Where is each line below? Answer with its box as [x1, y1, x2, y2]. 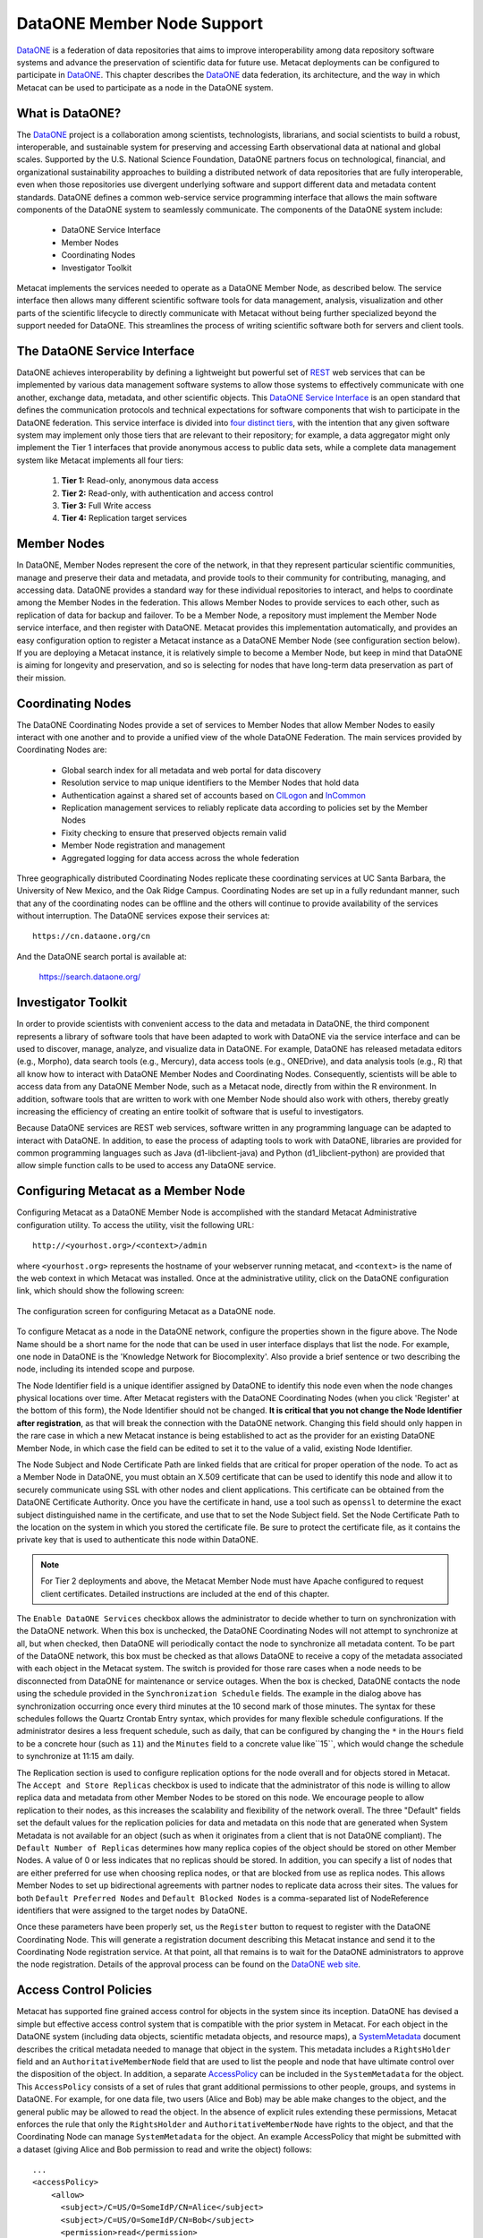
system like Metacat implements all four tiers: [16, 455, 183, 466]
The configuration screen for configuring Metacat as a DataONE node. [16, 1305, 276, 1316]
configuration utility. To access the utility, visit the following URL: [16, 1219, 255, 1230]
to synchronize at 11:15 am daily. [16, 1751, 134, 1762]
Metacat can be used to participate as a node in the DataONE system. [16, 81, 274, 93]
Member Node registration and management [61, 840, 225, 850]
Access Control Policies [16, 1983, 152, 1998]
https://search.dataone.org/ [38, 971, 141, 982]
